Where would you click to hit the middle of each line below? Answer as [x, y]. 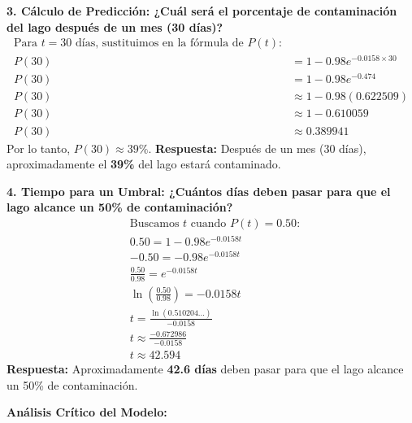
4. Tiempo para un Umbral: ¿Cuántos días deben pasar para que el [199, 191]
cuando [208, 223]
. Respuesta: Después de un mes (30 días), [257, 148]
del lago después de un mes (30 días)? [115, 26]
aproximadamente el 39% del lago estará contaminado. [144, 164]
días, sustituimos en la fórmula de [160, 44]
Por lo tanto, [39, 148]
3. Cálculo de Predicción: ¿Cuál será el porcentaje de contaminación [202, 11]
